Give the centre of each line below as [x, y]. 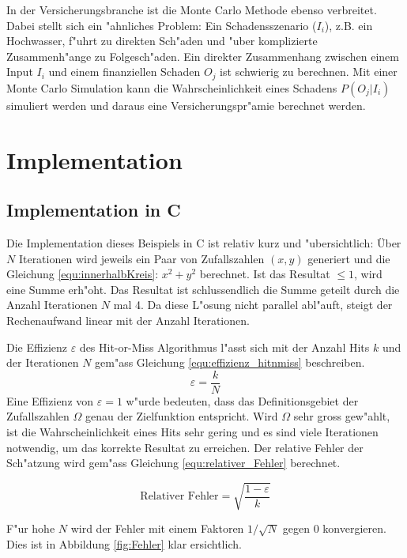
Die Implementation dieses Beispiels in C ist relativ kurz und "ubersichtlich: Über [204, 243]
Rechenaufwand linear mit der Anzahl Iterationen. [128, 320]
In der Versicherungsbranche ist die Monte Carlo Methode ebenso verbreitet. [192, 9]
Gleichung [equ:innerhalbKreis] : [83, 274]
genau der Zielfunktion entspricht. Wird [181, 416]
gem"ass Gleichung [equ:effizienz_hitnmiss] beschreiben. [230, 362]
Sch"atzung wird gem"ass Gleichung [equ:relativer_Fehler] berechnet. [173, 463]
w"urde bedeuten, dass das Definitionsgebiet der [242, 400]
